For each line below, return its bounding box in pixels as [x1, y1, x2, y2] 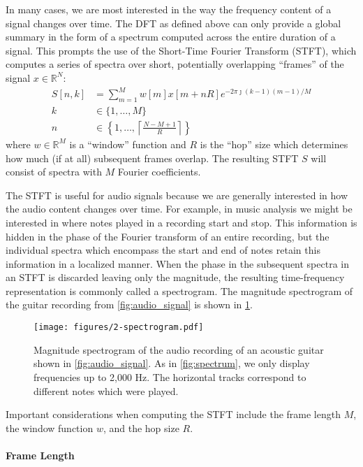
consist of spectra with [6, 164, 102, 179]
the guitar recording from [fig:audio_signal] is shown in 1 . [6, 297, 253, 312]
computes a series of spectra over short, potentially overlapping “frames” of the [6, 57, 344, 71]
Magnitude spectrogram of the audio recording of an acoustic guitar [34, 342, 324, 357]
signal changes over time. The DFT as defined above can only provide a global [6, 15, 341, 30]
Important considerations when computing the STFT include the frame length [6, 407, 341, 422]
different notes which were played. [34, 383, 179, 398]
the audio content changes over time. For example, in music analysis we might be [6, 201, 353, 216]
